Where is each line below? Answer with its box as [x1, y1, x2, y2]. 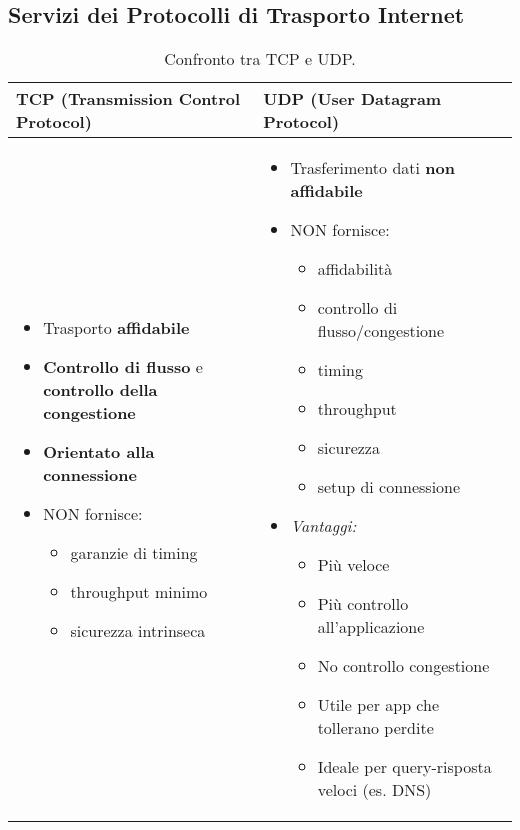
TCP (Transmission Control [16, 87, 241, 111]
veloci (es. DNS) [317, 778, 432, 802]
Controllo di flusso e [43, 354, 203, 378]
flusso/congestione [317, 319, 445, 343]
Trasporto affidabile [43, 315, 190, 339]
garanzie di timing [70, 540, 198, 564]
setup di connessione [317, 475, 461, 499]
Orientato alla [43, 439, 155, 463]
